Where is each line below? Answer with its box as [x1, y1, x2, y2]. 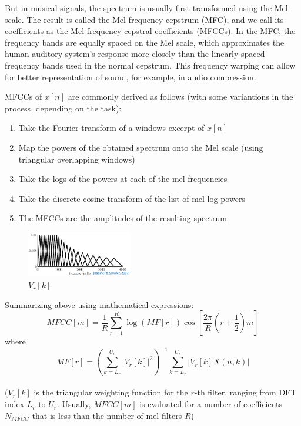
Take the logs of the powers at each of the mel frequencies [18, 173, 228, 185]
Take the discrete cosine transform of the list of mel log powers [18, 192, 245, 204]
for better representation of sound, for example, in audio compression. [5, 70, 256, 83]
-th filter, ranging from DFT [194, 386, 297, 398]
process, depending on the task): [5, 102, 122, 114]
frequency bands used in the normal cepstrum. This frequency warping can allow [5, 59, 296, 71]
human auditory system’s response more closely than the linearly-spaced [5, 48, 265, 60]
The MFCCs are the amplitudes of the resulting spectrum [18, 212, 227, 224]
